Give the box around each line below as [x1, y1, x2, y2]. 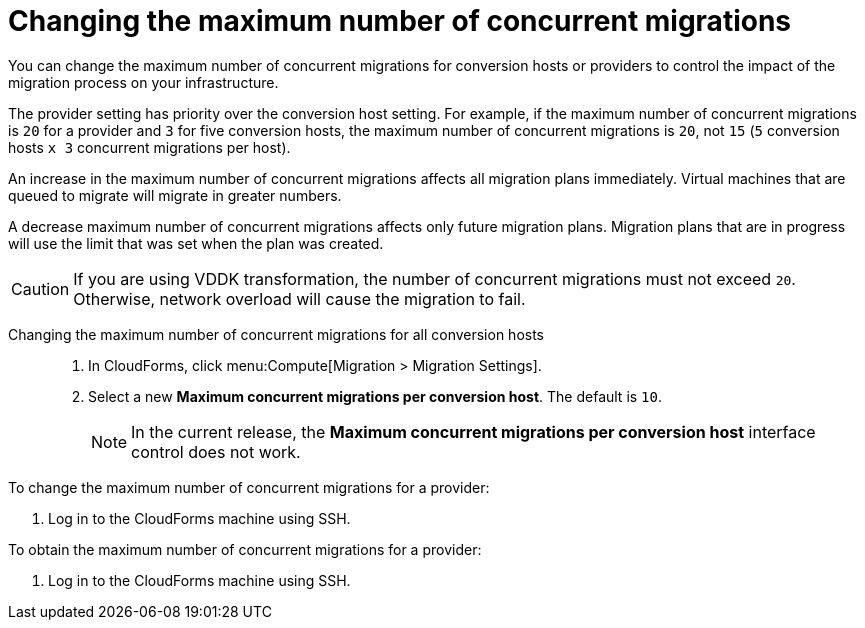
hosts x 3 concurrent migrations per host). [8, 138, 291, 156]
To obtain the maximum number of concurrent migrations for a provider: [8, 540, 482, 558]
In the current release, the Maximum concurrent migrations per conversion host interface [131, 421, 816, 442]
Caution [11, 278, 70, 299]
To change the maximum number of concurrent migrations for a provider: [8, 478, 490, 496]
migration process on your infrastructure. [8, 73, 279, 91]
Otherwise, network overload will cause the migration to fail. [73, 288, 526, 309]
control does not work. [131, 441, 301, 462]
